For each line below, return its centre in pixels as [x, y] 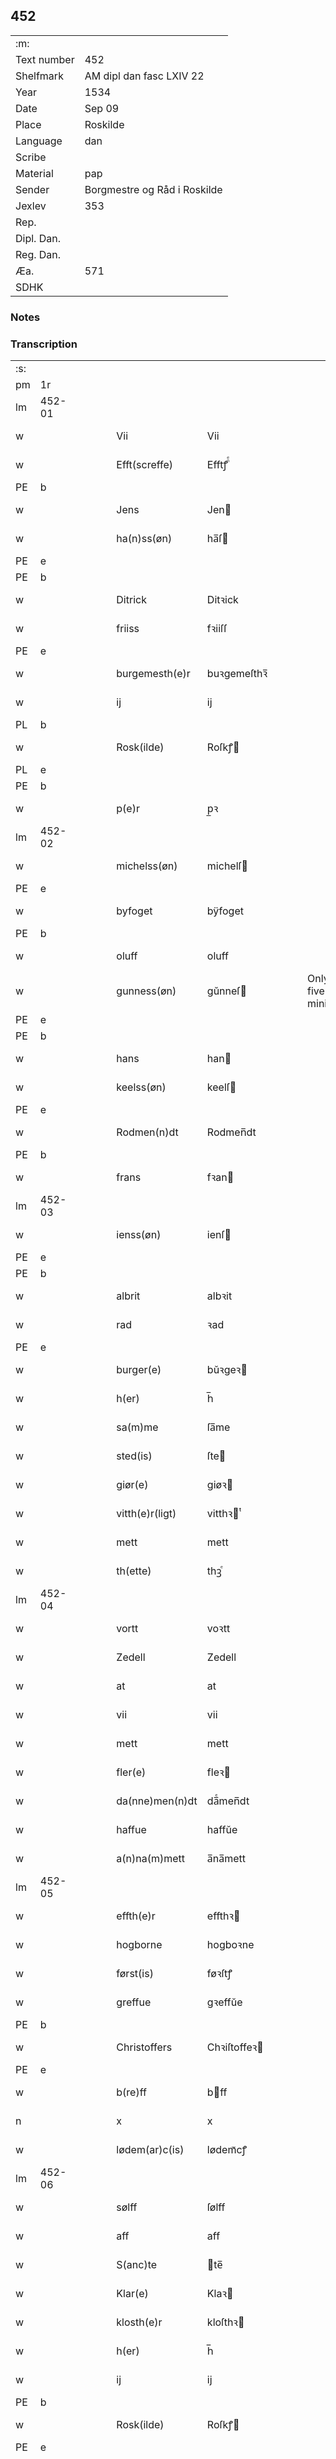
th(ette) [134, 1571]
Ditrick [131, 600]
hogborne [139, 1945]
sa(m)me [137, 1427]
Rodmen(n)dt [147, 1132]
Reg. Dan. [38, 254]
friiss [128, 629]
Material [34, 173]
